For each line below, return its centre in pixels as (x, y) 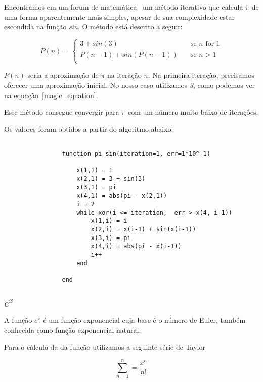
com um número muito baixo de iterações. (193, 112)
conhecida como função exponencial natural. (73, 330)
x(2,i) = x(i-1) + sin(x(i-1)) (143, 229)
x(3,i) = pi (111, 238)
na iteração (124, 75)
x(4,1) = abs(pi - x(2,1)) (122, 196)
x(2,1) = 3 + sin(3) (111, 179)
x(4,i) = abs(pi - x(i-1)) (136, 246)
